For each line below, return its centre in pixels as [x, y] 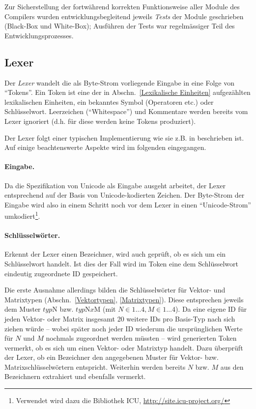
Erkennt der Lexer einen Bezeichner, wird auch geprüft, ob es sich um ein [115, 254]
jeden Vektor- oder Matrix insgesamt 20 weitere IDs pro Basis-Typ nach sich [120, 318]
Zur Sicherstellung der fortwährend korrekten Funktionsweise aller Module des [122, 6]
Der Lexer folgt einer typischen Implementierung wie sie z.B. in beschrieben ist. [124, 137]
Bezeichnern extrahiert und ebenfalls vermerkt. [75, 376]
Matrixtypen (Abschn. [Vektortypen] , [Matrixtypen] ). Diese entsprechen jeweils [124, 299]
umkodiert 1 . [22, 215]
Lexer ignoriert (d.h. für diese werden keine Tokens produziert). [100, 121]
